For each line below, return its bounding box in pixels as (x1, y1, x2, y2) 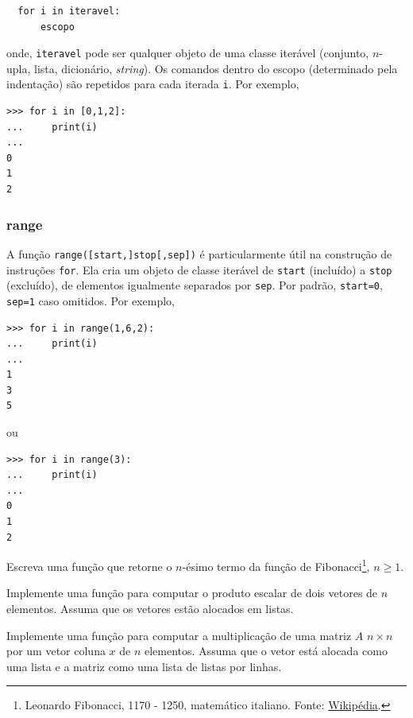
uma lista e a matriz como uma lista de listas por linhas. (6, 658, 282, 674)
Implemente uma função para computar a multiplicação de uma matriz (6, 627, 352, 643)
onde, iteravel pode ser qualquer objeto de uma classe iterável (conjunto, (6, 45, 369, 61)
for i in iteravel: (17, 6, 121, 17)
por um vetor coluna (6, 642, 106, 659)
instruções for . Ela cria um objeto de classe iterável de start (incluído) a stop (6, 261, 392, 277)
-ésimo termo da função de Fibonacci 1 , (182, 556, 370, 574)
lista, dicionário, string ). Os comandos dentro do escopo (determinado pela (34, 60, 398, 76)
